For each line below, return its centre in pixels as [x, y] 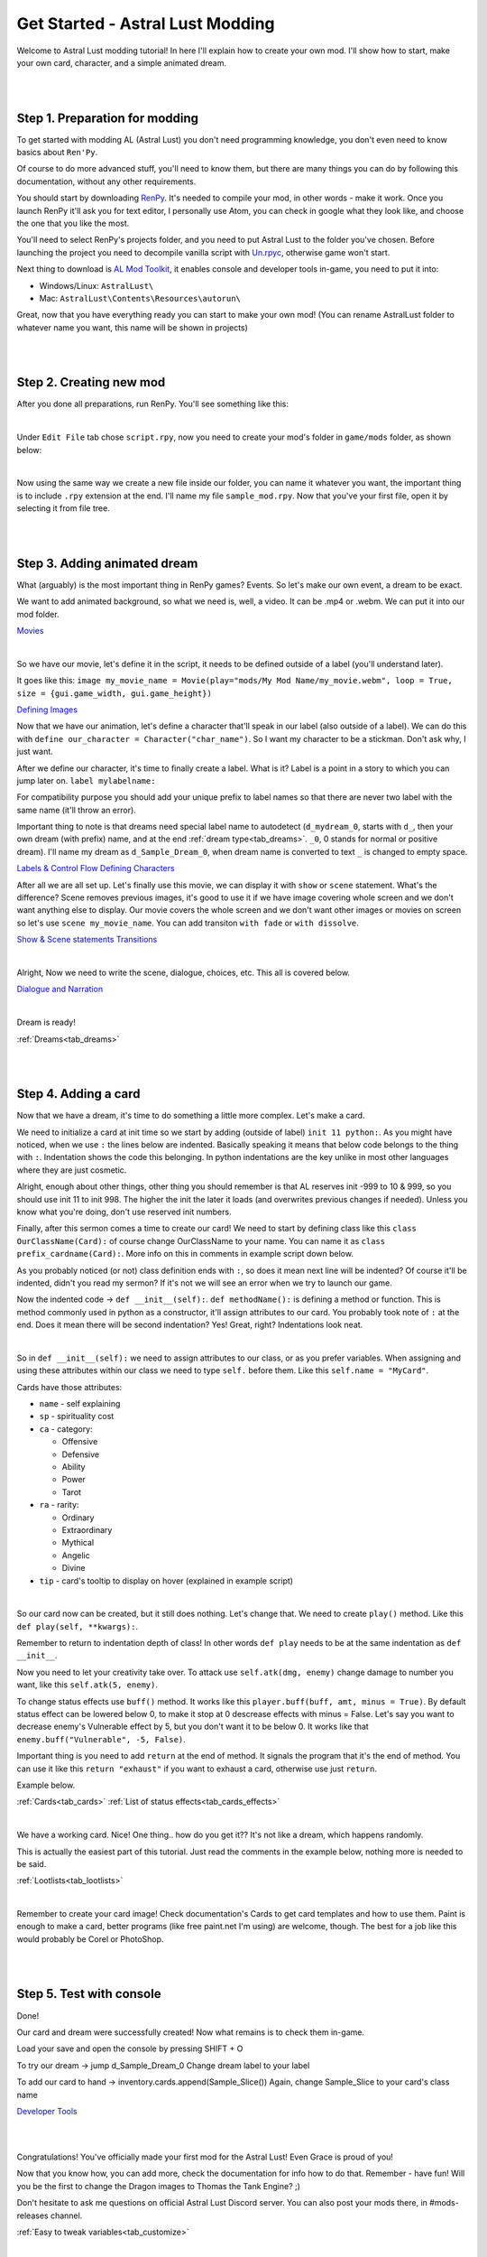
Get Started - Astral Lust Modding [146, 23]
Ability [74, 1466]
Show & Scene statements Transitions [87, 940]
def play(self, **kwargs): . [78, 1626]
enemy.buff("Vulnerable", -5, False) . [101, 1739]
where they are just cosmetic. [72, 1170]
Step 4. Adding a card [78, 1094]
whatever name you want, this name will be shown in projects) [132, 327]
